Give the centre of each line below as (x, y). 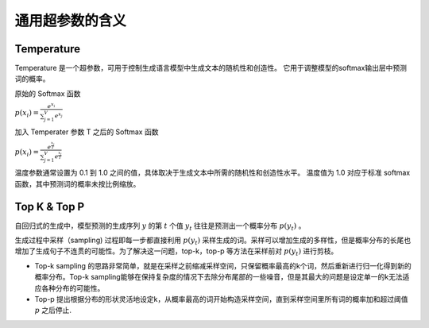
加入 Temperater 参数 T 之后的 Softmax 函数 (87, 132)
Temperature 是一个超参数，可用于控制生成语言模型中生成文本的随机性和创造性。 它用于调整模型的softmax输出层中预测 (211, 68)
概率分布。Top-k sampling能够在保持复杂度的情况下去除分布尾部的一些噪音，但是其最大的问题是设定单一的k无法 (218, 277)
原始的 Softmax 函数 (48, 93)
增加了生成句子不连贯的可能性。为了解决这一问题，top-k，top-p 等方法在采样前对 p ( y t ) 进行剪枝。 (176, 252)
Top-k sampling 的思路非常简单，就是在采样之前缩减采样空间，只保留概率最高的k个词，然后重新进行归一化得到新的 (223, 265)
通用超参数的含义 (71, 21)
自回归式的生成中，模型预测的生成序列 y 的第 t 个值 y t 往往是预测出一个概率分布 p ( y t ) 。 (160, 226)
